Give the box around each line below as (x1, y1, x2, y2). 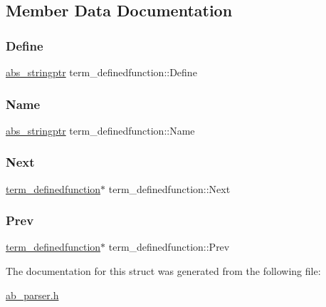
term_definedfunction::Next (108, 181, 231, 196)
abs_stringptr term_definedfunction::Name (6, 123, 195, 137)
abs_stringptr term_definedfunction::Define (6, 65, 197, 79)
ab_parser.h (6, 287, 59, 302)
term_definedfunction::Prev (108, 239, 230, 254)
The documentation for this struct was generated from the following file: (6, 264, 321, 279)
